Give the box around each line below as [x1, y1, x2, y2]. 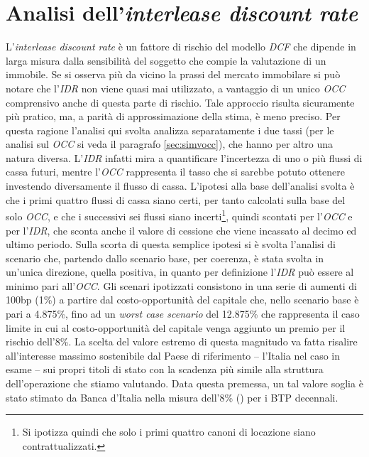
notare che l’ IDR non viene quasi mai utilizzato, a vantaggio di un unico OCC [6, 80, 346, 95]
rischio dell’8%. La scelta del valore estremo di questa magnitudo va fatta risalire [6, 334, 358, 349]
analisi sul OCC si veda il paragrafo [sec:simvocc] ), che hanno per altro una [6, 136, 334, 151]
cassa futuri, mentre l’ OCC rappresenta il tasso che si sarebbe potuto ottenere [6, 164, 345, 179]
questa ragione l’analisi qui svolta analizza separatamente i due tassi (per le [6, 122, 334, 137]
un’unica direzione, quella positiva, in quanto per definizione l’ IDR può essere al [6, 264, 354, 279]
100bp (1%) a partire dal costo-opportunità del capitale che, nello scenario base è [6, 292, 359, 307]
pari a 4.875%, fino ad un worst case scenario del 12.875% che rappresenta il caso [6, 306, 360, 321]
